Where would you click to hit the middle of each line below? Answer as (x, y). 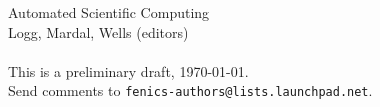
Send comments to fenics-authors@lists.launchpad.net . (190, 90)
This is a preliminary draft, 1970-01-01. (128, 70)
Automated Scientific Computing (109, 12)
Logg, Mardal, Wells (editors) (98, 31)
